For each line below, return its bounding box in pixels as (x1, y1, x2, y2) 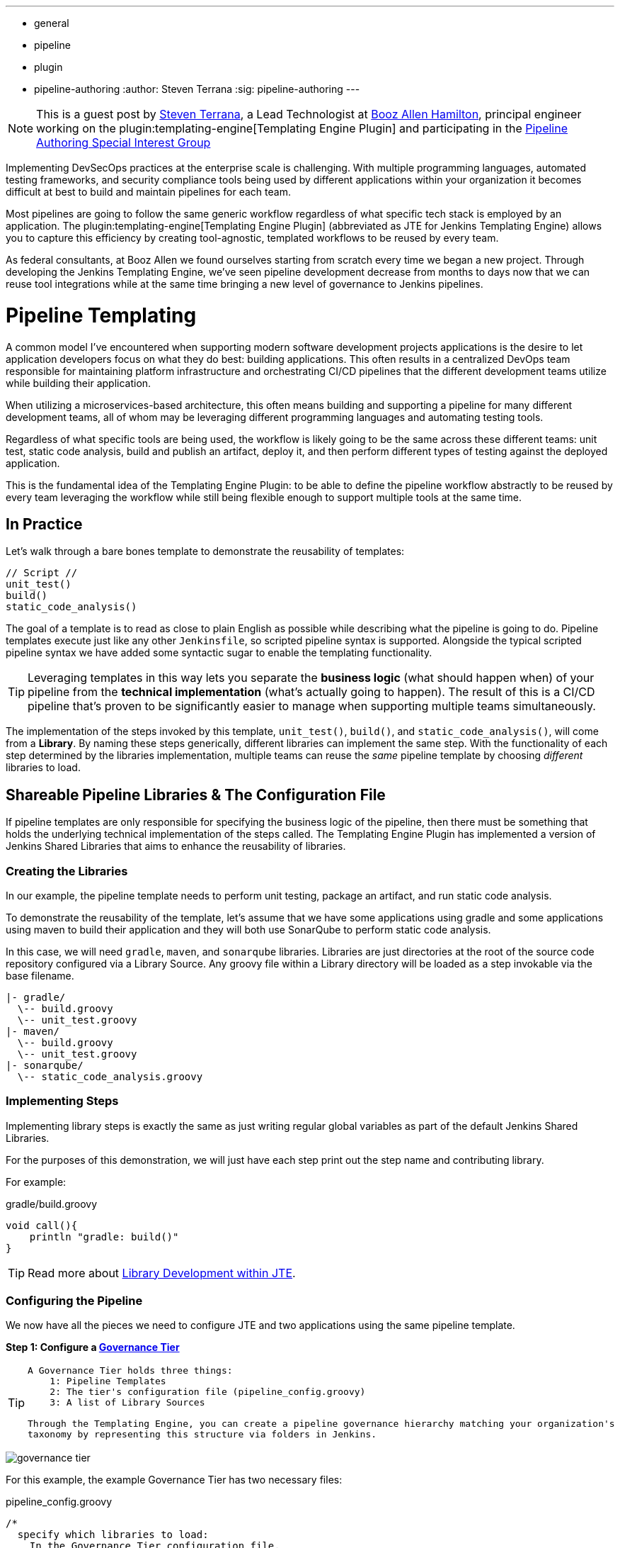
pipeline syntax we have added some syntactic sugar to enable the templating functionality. (6, 646, 432, 659)
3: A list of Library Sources (50, 1397, 205, 1408)
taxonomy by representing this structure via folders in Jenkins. (28, 1429, 377, 1440)
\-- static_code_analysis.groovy (17, 1070, 203, 1082)
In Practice (6, 515, 83, 533)
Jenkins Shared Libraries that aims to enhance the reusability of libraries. (6, 840, 346, 853)
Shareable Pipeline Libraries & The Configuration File (6, 785, 386, 804)
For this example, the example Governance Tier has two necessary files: (6, 1474, 343, 1486)
